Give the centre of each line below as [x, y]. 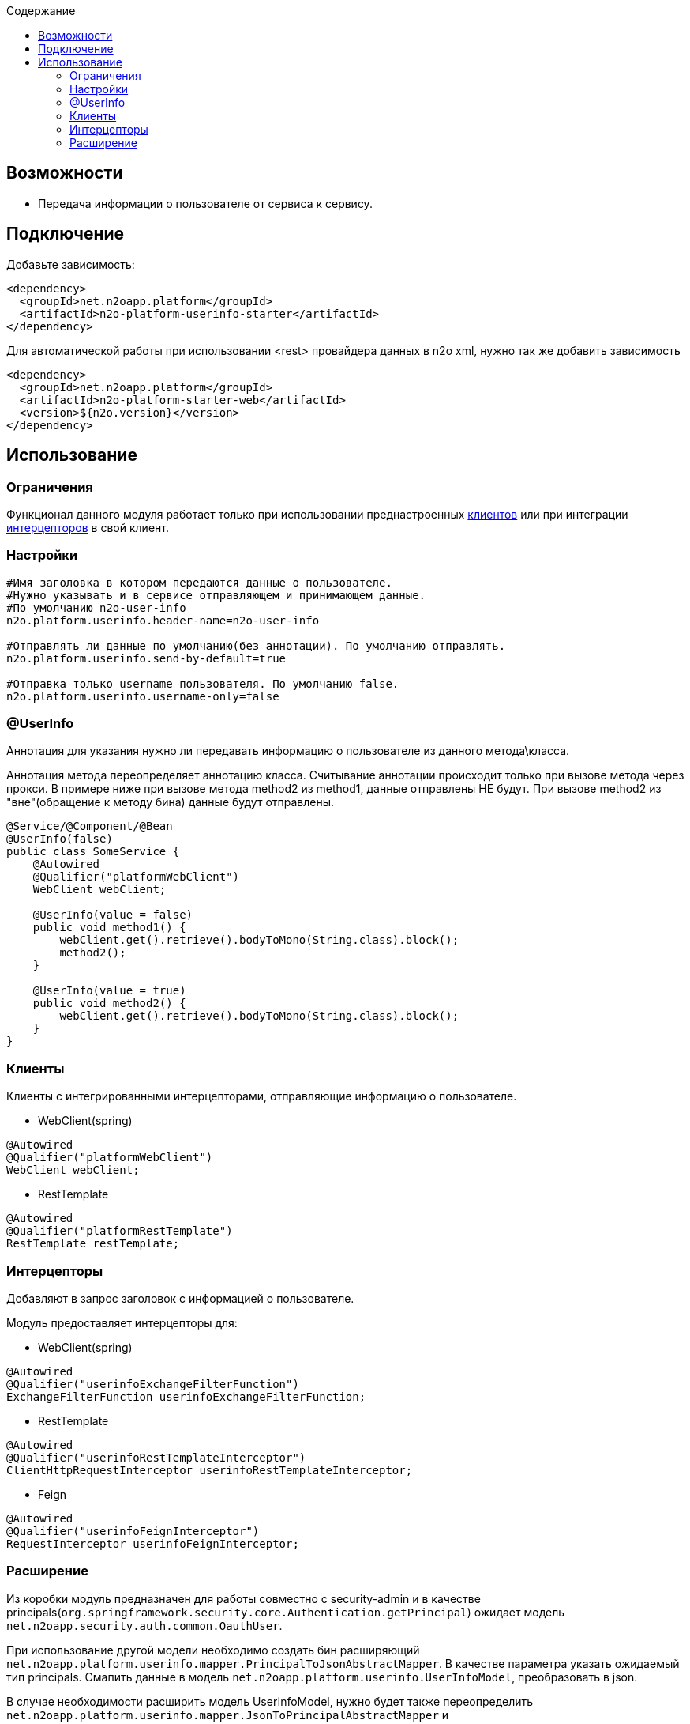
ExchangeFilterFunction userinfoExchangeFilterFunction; [186, 1396]
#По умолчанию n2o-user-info [96, 607]
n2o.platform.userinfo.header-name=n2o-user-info [163, 620]
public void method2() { [109, 1003]
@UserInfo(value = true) [109, 991]
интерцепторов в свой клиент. [88, 527]
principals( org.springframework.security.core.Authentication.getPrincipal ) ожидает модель [286, 1612]
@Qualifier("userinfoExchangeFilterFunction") [153, 1384]
